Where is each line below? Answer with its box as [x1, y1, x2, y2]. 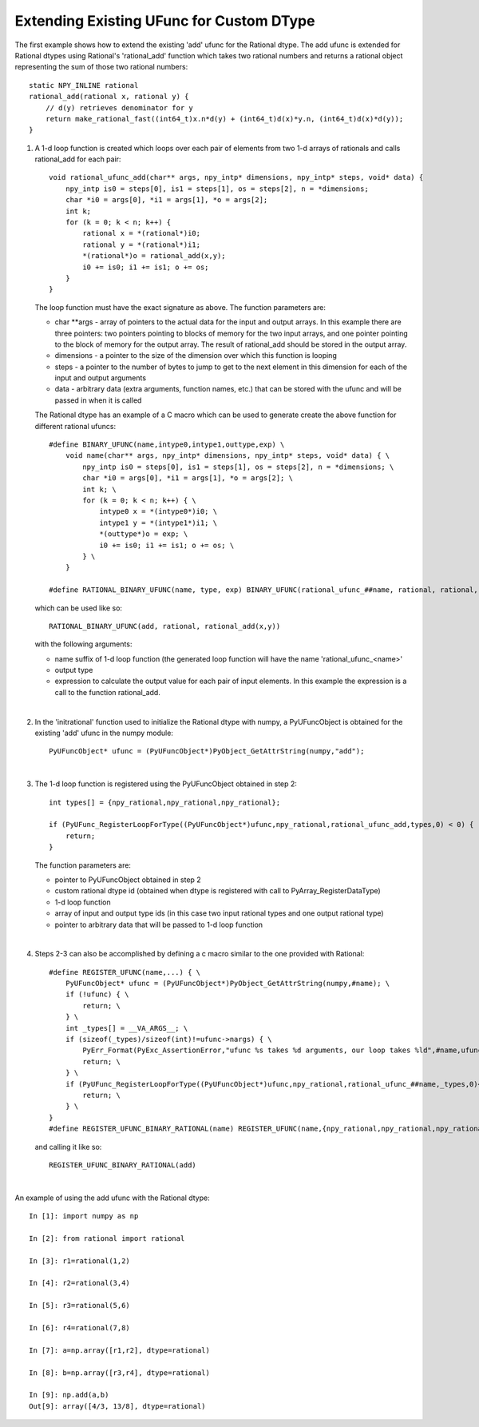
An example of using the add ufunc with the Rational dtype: [14, 1193, 211, 1202]
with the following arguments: [34, 639, 133, 649]
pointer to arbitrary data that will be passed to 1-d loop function [54, 920, 263, 929]
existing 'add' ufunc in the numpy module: [34, 728, 173, 738]
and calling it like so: [34, 1142, 102, 1151]
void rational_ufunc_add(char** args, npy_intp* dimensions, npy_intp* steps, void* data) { [49, 173, 424, 182]
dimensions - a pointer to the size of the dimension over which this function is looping [54, 351, 337, 360]
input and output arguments [54, 373, 147, 383]
